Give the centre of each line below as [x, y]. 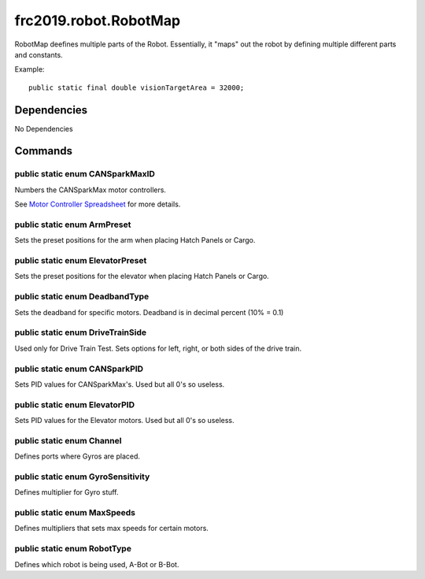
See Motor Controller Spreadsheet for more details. [98, 204]
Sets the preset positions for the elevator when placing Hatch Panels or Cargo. [142, 277]
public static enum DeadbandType [82, 297]
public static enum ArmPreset [73, 225]
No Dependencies [44, 128]
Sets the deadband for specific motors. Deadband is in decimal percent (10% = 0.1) [149, 312]
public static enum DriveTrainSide [81, 332]
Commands [44, 151]
